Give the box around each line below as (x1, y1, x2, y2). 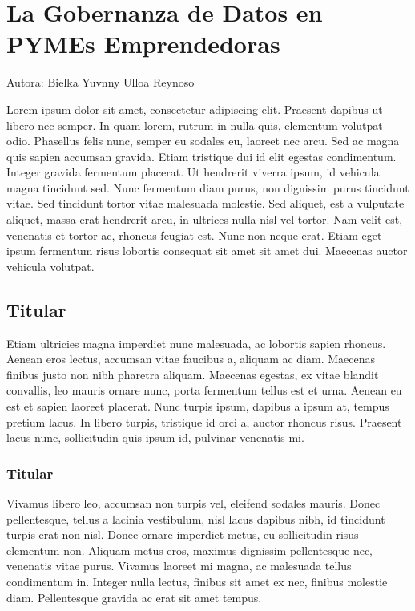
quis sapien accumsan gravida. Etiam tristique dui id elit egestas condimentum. (6, 148, 397, 164)
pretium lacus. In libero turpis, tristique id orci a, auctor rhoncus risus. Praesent (6, 413, 402, 430)
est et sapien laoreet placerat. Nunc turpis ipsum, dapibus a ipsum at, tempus (6, 398, 389, 415)
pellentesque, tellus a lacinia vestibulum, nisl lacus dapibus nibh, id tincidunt (6, 510, 385, 527)
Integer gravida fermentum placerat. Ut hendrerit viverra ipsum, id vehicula (6, 164, 380, 180)
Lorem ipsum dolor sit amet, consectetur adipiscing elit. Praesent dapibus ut (6, 100, 383, 117)
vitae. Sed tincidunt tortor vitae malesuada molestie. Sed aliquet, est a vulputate (6, 195, 405, 212)
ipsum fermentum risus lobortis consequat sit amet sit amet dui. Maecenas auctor (6, 242, 408, 259)
